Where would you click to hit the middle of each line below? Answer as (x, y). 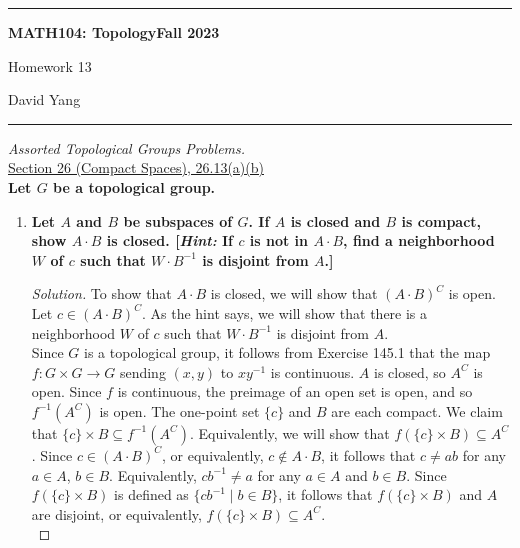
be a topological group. (134, 186)
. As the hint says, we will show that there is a (285, 312)
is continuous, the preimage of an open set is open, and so (295, 391)
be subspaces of (178, 220)
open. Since (66, 391)
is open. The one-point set (179, 410)
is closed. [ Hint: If (170, 240)
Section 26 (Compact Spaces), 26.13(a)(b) (136, 167)
